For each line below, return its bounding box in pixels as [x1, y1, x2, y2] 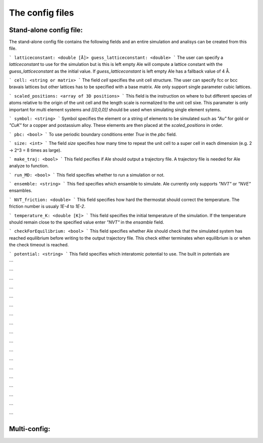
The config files [9, 7, 74, 18]
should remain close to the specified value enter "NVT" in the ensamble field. [9, 220, 164, 225]
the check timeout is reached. [9, 242, 69, 248]
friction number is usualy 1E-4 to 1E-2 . [9, 203, 86, 209]
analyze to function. [9, 163, 49, 169]
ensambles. [9, 188, 33, 194]
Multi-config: [9, 425, 51, 433]
